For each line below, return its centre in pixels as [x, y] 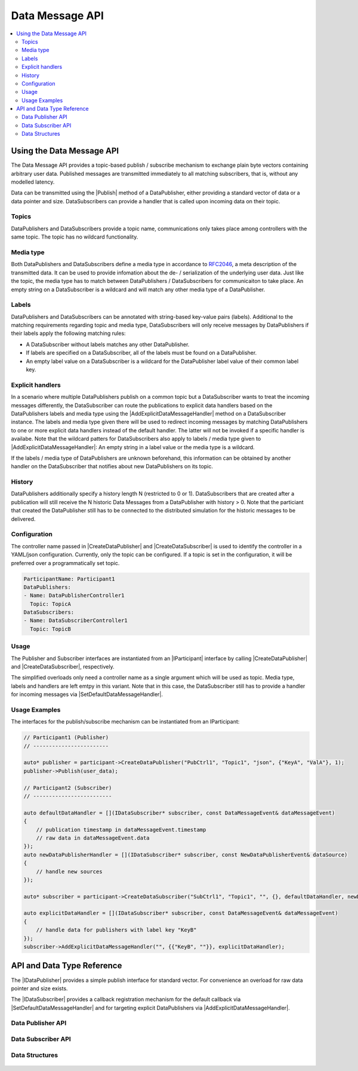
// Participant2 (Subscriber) [68, 788]
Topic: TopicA [51, 604]
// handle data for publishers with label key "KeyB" [116, 930]
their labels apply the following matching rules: [68, 333]
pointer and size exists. [39, 988]
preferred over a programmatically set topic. [65, 563]
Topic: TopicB [51, 629]
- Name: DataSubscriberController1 [75, 621]
